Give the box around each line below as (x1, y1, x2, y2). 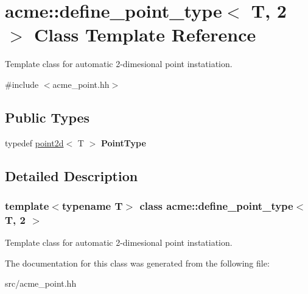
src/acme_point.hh (5, 277, 77, 290)
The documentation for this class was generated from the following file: (5, 256, 270, 269)
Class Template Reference (34, 22, 256, 47)
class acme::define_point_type (139, 198, 293, 213)
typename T (61, 198, 123, 213)
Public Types (5, 107, 90, 126)
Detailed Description (5, 166, 138, 185)
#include (5, 77, 39, 90)
